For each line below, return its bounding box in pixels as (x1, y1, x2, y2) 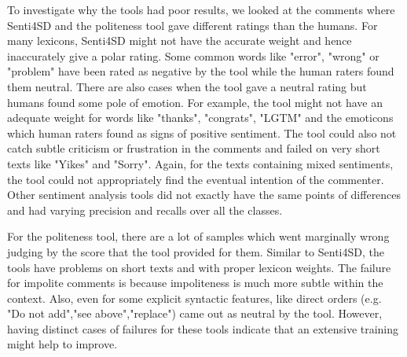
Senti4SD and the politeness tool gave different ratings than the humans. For (7, 17, 378, 33)
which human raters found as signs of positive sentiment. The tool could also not (7, 124, 397, 141)
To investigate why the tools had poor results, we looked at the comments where (7, 2, 395, 17)
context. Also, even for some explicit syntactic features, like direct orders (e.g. (7, 289, 382, 306)
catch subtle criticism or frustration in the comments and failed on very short (7, 140, 380, 156)
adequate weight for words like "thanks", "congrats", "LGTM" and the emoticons (7, 109, 394, 126)
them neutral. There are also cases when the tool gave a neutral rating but (7, 78, 367, 94)
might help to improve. (7, 336, 118, 352)
